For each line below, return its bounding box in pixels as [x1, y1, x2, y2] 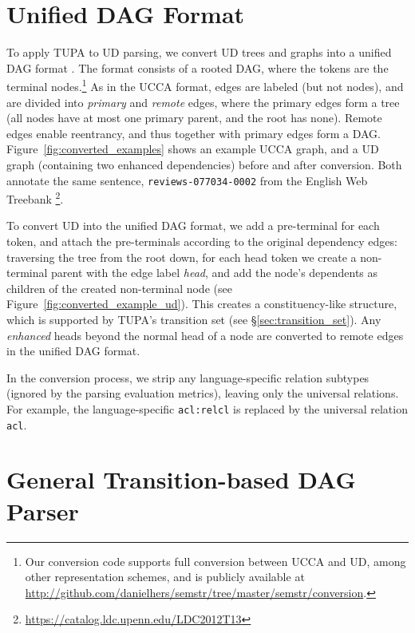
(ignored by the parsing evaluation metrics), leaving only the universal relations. [6, 385, 399, 402]
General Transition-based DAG [6, 463, 356, 496]
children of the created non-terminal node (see [6, 279, 232, 296]
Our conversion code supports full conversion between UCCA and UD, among [25, 552, 406, 569]
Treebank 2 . [6, 188, 64, 207]
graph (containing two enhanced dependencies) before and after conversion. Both [6, 156, 402, 172]
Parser [6, 494, 79, 527]
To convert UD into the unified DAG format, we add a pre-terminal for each [6, 217, 380, 234]
